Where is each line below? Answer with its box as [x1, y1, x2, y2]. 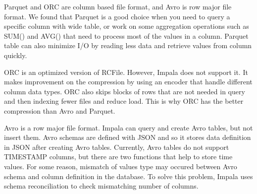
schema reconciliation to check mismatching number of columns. [4, 181, 199, 191]
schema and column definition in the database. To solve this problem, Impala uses [4, 171, 253, 181]
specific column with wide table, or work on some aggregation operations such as [4, 21, 249, 31]
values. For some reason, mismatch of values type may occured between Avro [4, 161, 237, 171]
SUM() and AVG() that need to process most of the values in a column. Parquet [4, 30, 249, 41]
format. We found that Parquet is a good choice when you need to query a [4, 11, 230, 21]
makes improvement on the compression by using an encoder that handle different [4, 76, 253, 87]
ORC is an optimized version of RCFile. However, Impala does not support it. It [4, 66, 248, 77]
